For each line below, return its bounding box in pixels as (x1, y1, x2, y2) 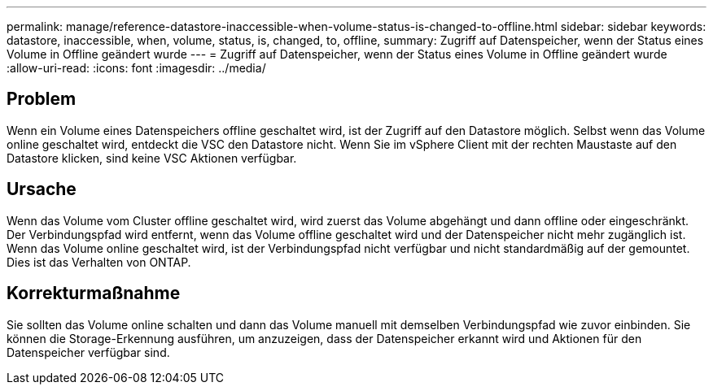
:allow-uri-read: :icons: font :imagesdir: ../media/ (7, 61, 266, 75)
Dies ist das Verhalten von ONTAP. (7, 254, 191, 269)
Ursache (7, 179, 77, 200)
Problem (7, 89, 77, 110)
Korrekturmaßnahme (7, 283, 181, 304)
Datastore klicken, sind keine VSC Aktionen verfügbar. (7, 150, 297, 165)
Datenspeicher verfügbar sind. (7, 345, 170, 359)
